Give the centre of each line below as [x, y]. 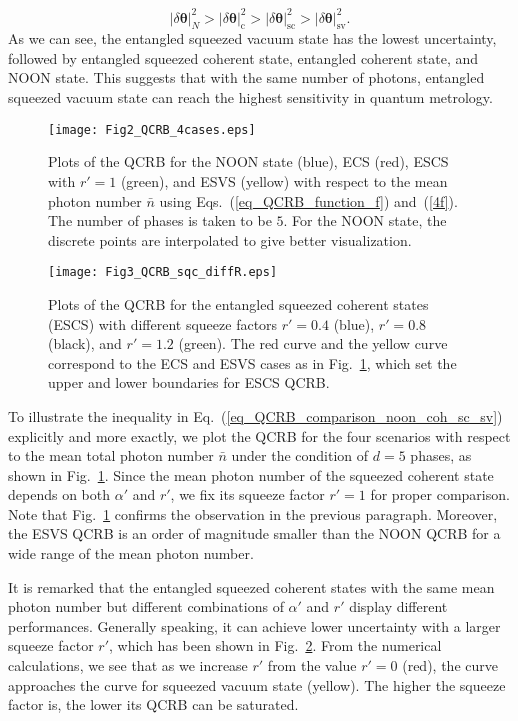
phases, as [441, 455]
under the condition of [300, 455]
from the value [312, 665]
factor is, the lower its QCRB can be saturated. [153, 704]
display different [398, 606]
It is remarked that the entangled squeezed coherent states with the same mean [251, 586]
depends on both [59, 494]
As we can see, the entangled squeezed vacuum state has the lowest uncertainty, [252, 38]
